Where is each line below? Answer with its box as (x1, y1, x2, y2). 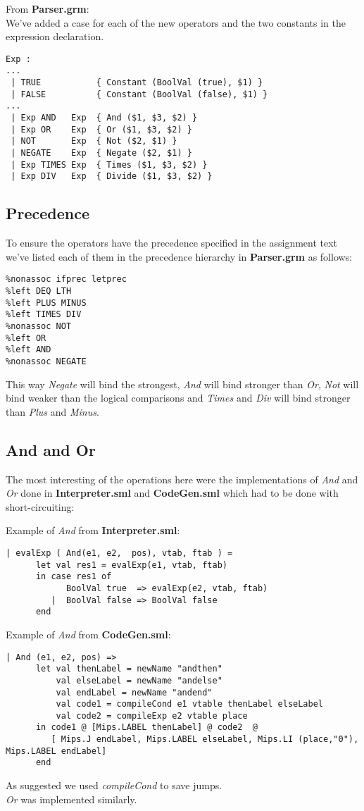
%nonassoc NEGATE (6, 356, 87, 366)
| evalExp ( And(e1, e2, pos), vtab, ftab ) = (6, 548, 233, 558)
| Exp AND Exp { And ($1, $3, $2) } (11, 113, 198, 123)
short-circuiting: (6, 499, 75, 514)
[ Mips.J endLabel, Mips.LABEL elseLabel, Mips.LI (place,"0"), (51, 734, 359, 745)
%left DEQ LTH (6, 286, 72, 297)
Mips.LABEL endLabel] (6, 745, 107, 756)
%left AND (6, 345, 51, 355)
